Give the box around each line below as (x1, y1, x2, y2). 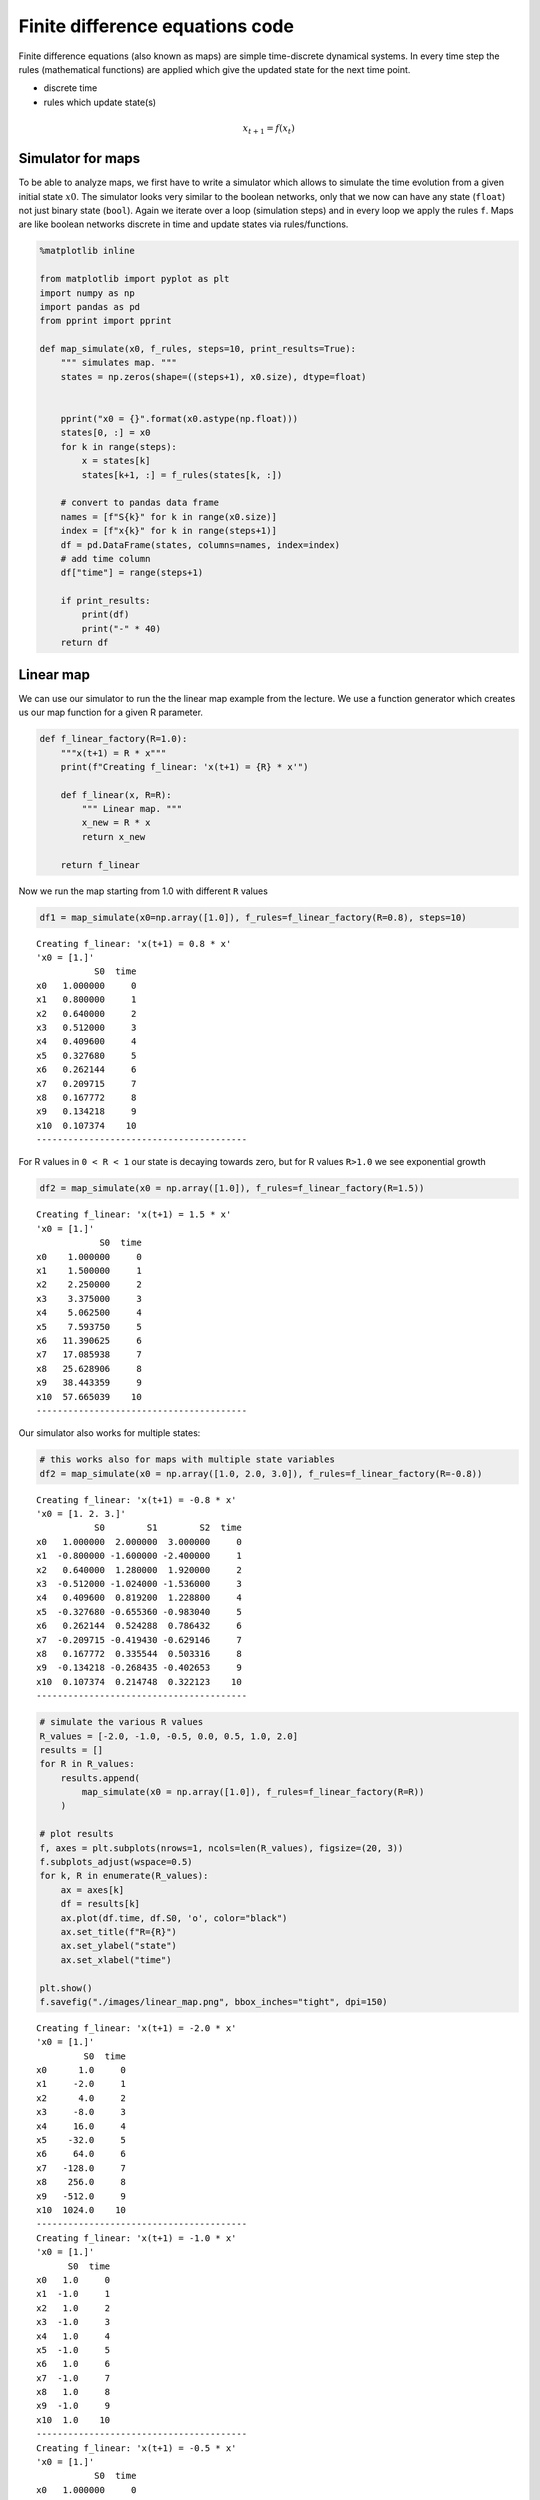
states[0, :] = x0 (60, 427, 151, 439)
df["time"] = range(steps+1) (60, 567, 204, 579)
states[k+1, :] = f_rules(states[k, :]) (81, 469, 283, 480)
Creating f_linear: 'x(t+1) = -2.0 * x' (36, 2022, 237, 2034)
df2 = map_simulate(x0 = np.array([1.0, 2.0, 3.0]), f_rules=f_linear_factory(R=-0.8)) (39, 1468, 483, 1479)
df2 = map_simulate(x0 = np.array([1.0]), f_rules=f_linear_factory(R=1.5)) (39, 1183, 425, 1194)
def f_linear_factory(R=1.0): (39, 733, 188, 745)
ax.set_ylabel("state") (60, 1940, 177, 1952)
